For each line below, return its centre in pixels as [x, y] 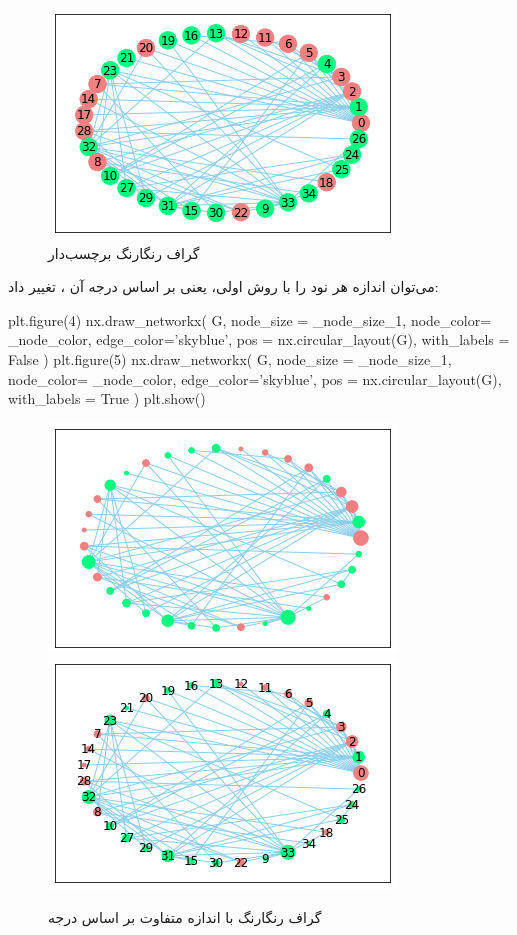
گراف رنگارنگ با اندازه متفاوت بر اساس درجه [185, 916]
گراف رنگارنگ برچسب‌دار [124, 252]
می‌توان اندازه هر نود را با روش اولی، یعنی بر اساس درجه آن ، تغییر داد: [223, 286]
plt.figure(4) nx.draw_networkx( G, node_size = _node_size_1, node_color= [250, 319]
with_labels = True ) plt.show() [107, 398]
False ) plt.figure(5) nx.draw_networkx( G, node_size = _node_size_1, [230, 358]
